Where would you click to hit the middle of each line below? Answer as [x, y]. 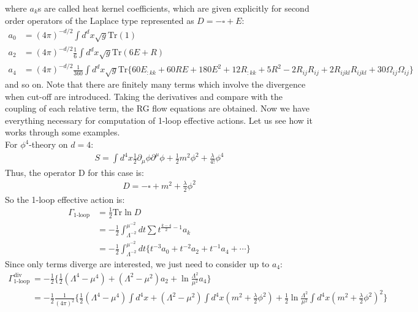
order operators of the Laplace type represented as [100, 20]
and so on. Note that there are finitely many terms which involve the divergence [155, 84]
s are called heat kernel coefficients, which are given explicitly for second [173, 8]
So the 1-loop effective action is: [65, 199]
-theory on [48, 144]
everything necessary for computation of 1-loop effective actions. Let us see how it [159, 120]
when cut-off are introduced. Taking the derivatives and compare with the [144, 96]
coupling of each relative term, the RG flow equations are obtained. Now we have [158, 108]
